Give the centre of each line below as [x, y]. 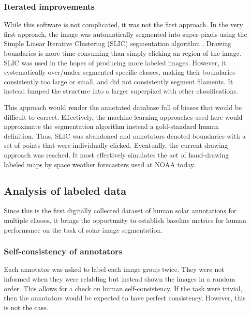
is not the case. [26, 307]
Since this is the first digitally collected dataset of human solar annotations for [120, 211]
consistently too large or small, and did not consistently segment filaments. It [118, 81]
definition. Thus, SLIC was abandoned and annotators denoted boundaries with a [125, 135]
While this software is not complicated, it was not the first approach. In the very [124, 24]
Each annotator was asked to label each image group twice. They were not [114, 269]
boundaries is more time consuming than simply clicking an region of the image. [123, 53]
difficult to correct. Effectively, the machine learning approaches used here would [123, 117]
